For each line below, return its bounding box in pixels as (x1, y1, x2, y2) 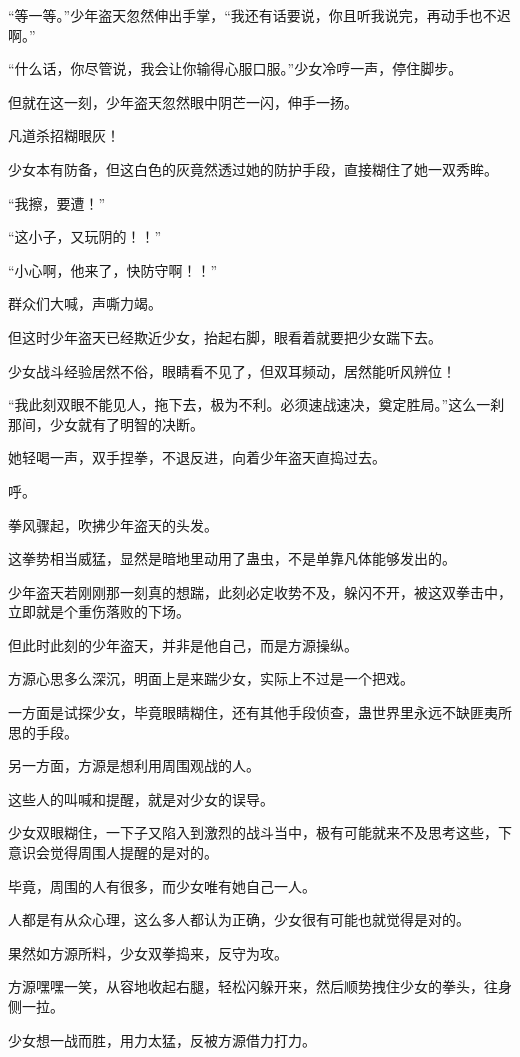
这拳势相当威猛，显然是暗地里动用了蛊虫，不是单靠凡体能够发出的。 (8, 548, 456, 569)
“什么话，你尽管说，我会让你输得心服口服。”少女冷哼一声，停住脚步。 (8, 58, 463, 79)
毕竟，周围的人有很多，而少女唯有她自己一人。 (8, 875, 316, 896)
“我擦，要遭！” (8, 192, 106, 213)
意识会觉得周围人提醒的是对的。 (8, 842, 218, 863)
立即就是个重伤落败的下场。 (8, 601, 190, 622)
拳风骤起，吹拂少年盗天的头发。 (8, 514, 218, 535)
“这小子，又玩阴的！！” (8, 226, 162, 247)
